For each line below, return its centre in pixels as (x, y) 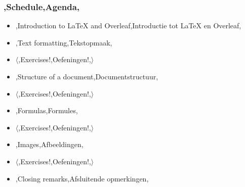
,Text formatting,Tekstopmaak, (64, 42)
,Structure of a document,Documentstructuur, (87, 76)
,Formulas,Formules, (47, 110)
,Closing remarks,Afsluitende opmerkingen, (82, 178)
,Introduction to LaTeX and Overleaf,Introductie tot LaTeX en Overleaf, (128, 26)
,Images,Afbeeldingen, (49, 144)
